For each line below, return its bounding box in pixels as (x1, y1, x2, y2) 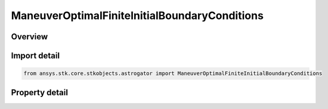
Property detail (11, 87, 69, 98)
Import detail (11, 51, 60, 61)
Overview (11, 32, 48, 42)
